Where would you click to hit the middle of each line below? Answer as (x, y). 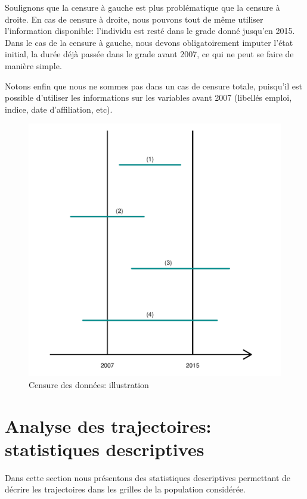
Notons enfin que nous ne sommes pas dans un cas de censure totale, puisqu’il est (153, 86)
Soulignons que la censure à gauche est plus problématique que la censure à (142, 7)
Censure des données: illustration (89, 384)
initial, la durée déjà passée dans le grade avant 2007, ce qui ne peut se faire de (149, 54)
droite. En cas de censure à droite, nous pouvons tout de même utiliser (134, 19)
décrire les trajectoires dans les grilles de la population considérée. (125, 489)
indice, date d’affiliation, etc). (59, 109)
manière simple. (33, 65)
